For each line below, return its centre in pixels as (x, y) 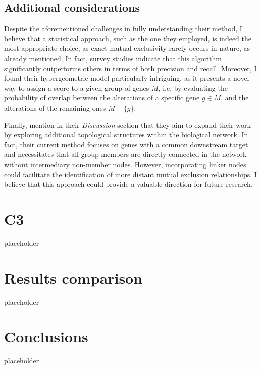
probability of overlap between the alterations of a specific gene (102, 98)
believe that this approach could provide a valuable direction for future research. (128, 184)
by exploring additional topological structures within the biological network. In (126, 135)
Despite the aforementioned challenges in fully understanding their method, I (123, 29)
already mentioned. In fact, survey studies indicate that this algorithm (113, 58)
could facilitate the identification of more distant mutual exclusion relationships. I (130, 174)
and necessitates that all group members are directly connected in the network (125, 154)
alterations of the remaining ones (55, 107)
